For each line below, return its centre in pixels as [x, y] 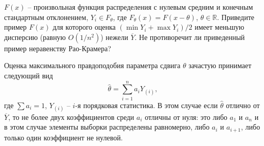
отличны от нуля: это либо [186, 117]
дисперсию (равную [35, 37]
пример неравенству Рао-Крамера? [58, 48]
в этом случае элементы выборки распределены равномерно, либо [107, 127]
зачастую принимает [220, 65]
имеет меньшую [219, 27]
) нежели [114, 37]
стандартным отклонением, [46, 17]
